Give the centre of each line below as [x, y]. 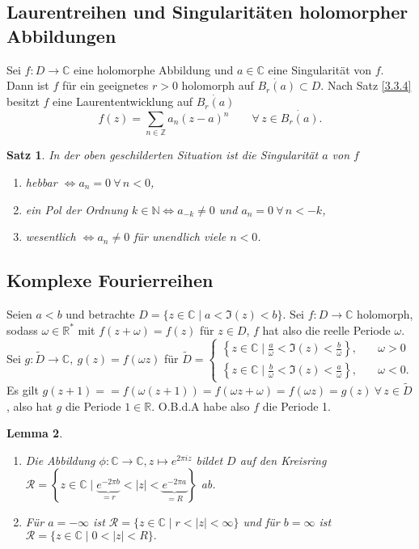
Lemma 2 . [35, 433]
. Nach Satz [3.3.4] [366, 85]
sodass [22, 329]
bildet [209, 460]
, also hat [30, 405]
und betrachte [100, 313]
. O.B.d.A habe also [201, 405]
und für [261, 522]
